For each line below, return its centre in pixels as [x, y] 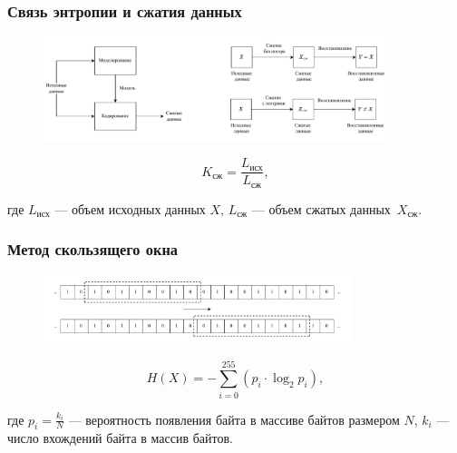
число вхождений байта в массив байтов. [120, 438]
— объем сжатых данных [321, 208]
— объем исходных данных [130, 208]
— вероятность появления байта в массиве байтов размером [234, 419]
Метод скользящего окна [92, 249]
